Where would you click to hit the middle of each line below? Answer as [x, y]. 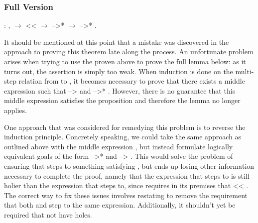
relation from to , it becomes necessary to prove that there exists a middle [132, 81]
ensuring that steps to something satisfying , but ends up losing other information [129, 166]
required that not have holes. [48, 214]
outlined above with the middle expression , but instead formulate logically [119, 146]
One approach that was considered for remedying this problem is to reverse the [125, 127]
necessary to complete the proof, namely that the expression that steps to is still [127, 175]
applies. [15, 110]
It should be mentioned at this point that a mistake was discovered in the [117, 42]
